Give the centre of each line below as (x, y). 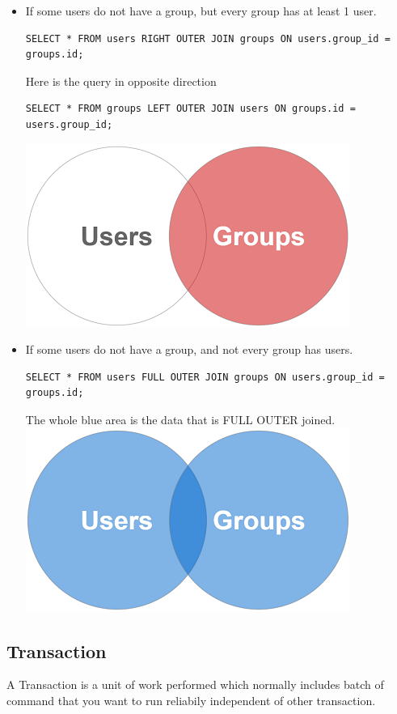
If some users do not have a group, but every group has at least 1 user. (201, 11)
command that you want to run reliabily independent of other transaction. (191, 700)
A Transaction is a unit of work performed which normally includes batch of (195, 684)
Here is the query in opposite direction (121, 81)
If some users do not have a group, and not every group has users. (189, 349)
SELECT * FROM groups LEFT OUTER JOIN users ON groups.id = (190, 109)
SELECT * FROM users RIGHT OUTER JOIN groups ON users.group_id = (208, 38)
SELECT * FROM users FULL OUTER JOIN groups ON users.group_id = (205, 377)
